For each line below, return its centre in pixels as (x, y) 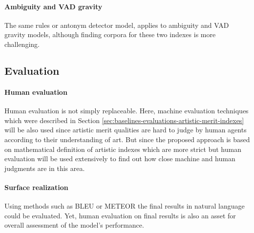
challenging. (22, 44)
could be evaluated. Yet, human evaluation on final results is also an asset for (120, 215)
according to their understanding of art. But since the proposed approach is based (127, 139)
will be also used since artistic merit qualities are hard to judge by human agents (126, 130)
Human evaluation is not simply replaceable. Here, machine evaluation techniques (127, 111)
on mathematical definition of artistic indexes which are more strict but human (123, 149)
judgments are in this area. (45, 168)
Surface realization (36, 187)
